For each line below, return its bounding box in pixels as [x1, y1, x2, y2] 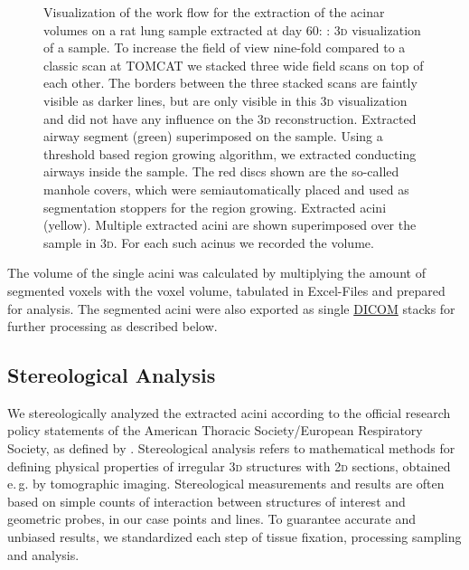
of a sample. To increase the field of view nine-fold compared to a [43, 38, 406, 57]
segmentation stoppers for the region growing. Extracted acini [43, 197, 387, 216]
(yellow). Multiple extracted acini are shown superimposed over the [43, 215, 417, 234]
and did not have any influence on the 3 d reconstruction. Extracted [43, 109, 417, 128]
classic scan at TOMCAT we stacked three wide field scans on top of [43, 55, 424, 74]
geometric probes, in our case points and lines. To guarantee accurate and [7, 509, 416, 528]
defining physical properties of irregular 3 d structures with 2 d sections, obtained [7, 456, 451, 475]
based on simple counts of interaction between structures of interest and [7, 491, 406, 510]
